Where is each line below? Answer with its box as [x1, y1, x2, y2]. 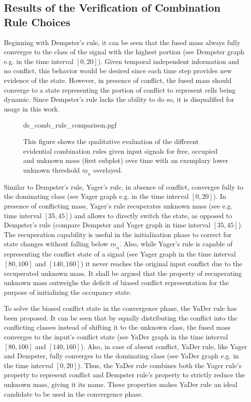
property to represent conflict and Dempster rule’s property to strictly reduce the [4, 370, 245, 380]
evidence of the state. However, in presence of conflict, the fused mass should [4, 75, 232, 85]
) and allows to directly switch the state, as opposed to [69, 210, 232, 220]
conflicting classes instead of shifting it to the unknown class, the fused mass [4, 322, 231, 332]
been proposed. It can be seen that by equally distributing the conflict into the [4, 312, 237, 322]
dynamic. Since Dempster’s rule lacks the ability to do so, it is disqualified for [4, 94, 234, 104]
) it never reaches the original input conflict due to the [80, 258, 242, 268]
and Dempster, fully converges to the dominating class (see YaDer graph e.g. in [4, 351, 239, 361]
